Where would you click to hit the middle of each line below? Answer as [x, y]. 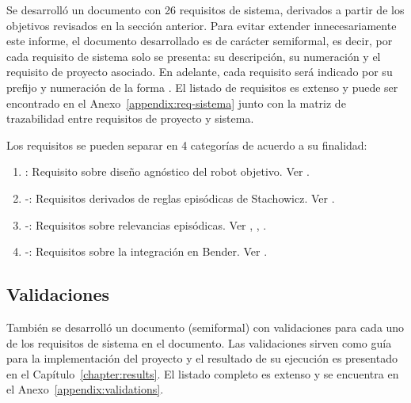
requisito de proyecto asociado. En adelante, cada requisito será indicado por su [200, 72]
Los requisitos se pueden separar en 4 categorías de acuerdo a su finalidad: [187, 144]
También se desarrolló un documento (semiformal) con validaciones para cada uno [205, 327]
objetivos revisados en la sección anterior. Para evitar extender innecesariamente [202, 25]
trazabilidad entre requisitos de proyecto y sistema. [130, 118]
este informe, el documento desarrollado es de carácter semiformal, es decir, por [200, 41]
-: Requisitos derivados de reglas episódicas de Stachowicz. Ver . [180, 198]
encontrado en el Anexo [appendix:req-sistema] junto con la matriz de [176, 103]
